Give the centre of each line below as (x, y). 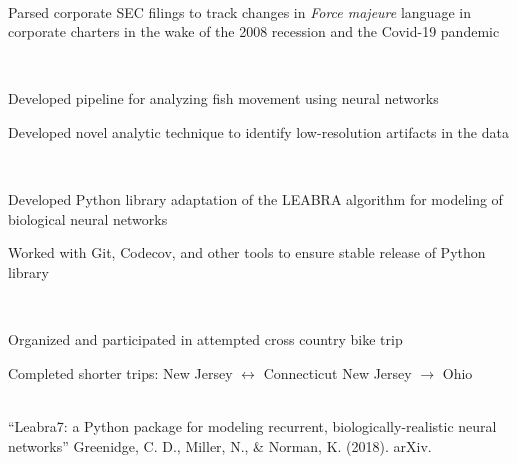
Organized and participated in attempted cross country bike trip (205, 339)
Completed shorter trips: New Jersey (120, 372)
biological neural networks (88, 218)
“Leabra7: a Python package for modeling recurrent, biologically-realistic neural (252, 425)
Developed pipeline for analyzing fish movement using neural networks (223, 98)
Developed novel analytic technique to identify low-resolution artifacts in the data (258, 131)
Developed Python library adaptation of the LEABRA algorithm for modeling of (255, 199)
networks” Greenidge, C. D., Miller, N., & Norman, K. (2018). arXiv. (220, 445)
